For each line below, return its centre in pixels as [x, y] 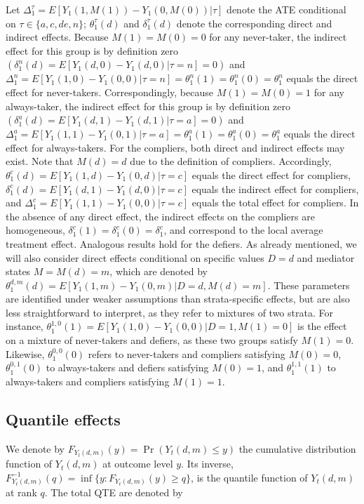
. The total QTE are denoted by [114, 492]
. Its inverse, [207, 464]
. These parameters [309, 285]
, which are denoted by [159, 271]
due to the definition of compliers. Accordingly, [231, 161]
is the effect [322, 326]
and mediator [326, 257]
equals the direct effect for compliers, [271, 174]
